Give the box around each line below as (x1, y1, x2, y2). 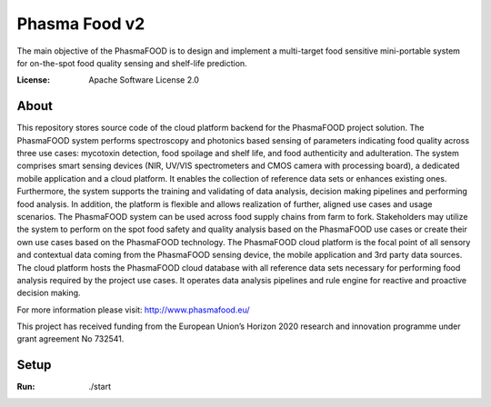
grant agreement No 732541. (16, 333, 125, 344)
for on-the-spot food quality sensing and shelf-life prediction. (16, 57, 247, 68)
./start (88, 382, 112, 392)
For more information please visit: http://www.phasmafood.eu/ (16, 304, 250, 315)
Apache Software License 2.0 (88, 74, 200, 85)
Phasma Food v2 (16, 14, 145, 34)
